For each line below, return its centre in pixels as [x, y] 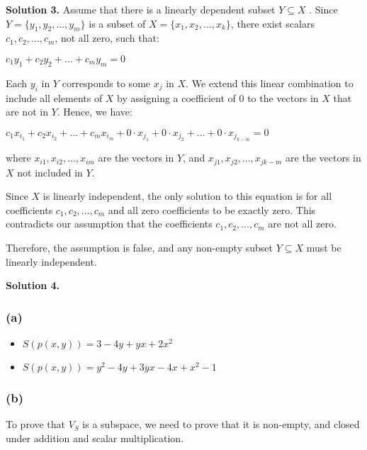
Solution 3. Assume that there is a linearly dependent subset [141, 9]
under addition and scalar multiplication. [95, 438]
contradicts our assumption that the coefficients [109, 224]
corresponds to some [106, 83]
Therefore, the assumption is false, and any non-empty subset [139, 247]
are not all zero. [302, 224]
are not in [27, 112]
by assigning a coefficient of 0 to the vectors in [218, 97]
